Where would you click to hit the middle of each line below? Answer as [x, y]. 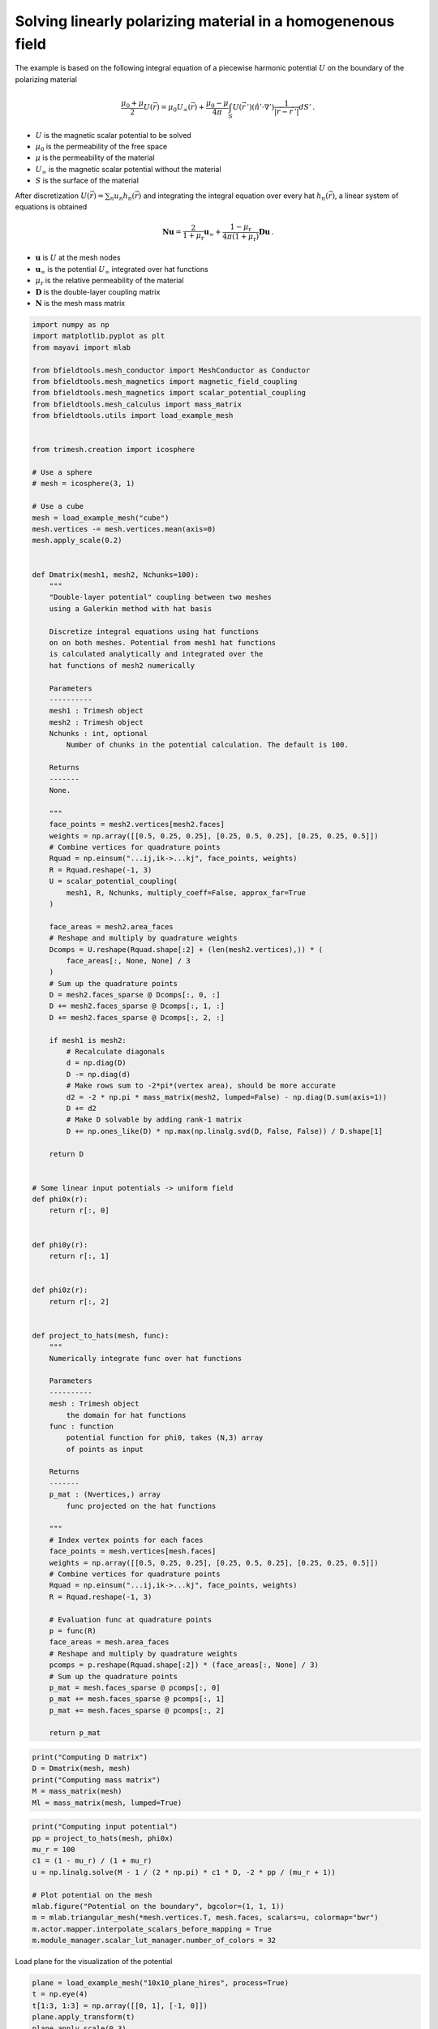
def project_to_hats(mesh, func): [101, 1335]
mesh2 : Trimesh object [96, 722]
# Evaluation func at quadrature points [131, 1620]
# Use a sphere [62, 472]
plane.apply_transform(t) [84, 2017]
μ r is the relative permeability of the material [109, 282]
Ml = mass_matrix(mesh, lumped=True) [107, 1803]
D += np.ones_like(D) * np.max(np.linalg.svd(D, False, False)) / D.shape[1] [224, 1131]
